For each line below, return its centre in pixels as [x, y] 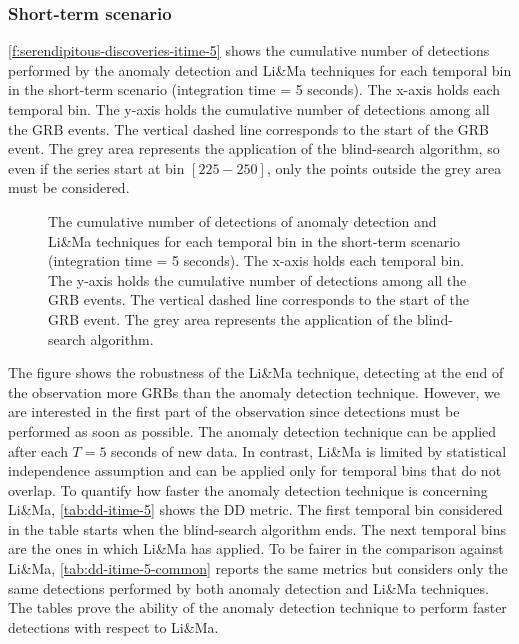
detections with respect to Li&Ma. [113, 626]
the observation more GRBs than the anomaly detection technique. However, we [254, 391]
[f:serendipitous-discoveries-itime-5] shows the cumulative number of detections [249, 50]
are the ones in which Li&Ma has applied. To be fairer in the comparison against [256, 548]
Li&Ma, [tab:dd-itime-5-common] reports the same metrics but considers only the [258, 568]
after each [38, 450]
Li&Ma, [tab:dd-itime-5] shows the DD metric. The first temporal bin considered [255, 509]
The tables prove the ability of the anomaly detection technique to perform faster [257, 607]
